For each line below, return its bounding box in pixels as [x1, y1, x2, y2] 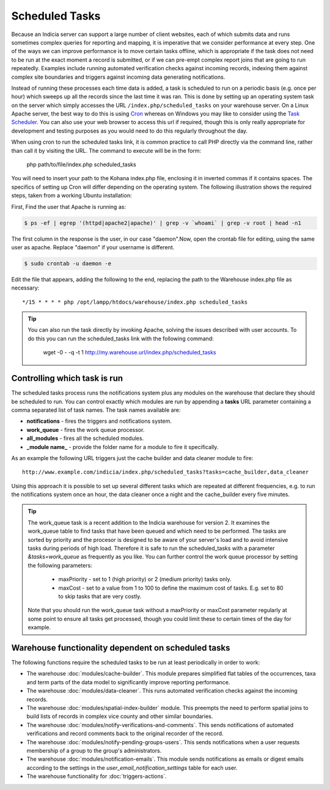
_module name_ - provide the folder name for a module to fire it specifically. [26, 443, 219, 450]
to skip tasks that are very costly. [58, 593, 142, 600]
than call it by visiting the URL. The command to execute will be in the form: [11, 147, 202, 154]
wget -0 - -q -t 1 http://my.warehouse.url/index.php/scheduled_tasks [43, 349, 216, 356]
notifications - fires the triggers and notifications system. [26, 417, 172, 425]
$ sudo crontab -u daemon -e [24, 260, 112, 267]
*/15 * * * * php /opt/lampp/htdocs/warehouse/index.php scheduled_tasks [22, 298, 248, 305]
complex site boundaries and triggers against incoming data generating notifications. [11, 73, 226, 81]
